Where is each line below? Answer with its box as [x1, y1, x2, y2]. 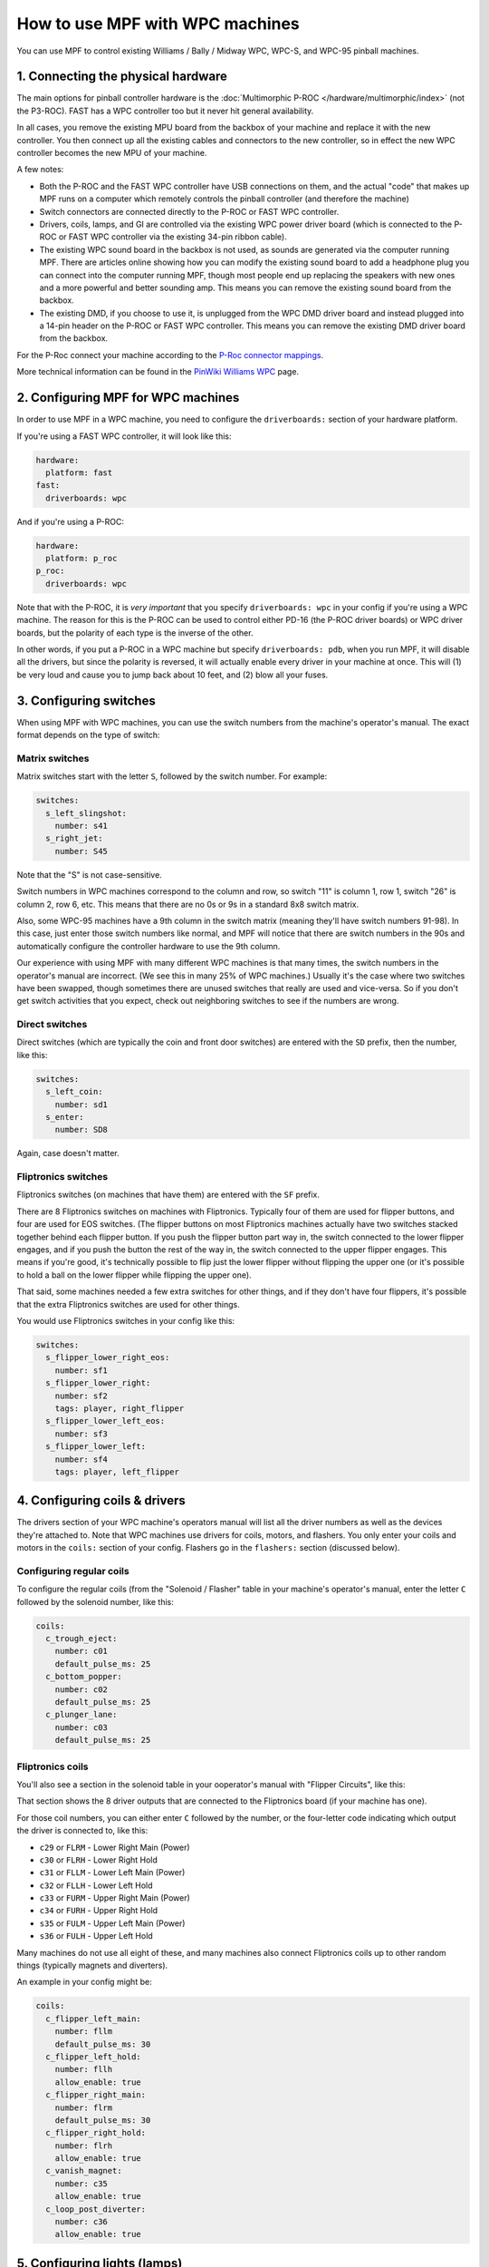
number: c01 [54, 1646, 109, 1657]
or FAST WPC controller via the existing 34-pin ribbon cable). [58, 231, 287, 242]
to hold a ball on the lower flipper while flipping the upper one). [16, 1270, 253, 1280]
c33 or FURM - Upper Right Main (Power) [39, 1892, 190, 1903]
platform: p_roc [45, 553, 118, 564]
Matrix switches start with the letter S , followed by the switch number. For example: [16, 771, 328, 782]
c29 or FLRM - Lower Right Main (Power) [39, 1842, 190, 1853]
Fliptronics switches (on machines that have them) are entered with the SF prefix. [16, 1189, 321, 1201]
